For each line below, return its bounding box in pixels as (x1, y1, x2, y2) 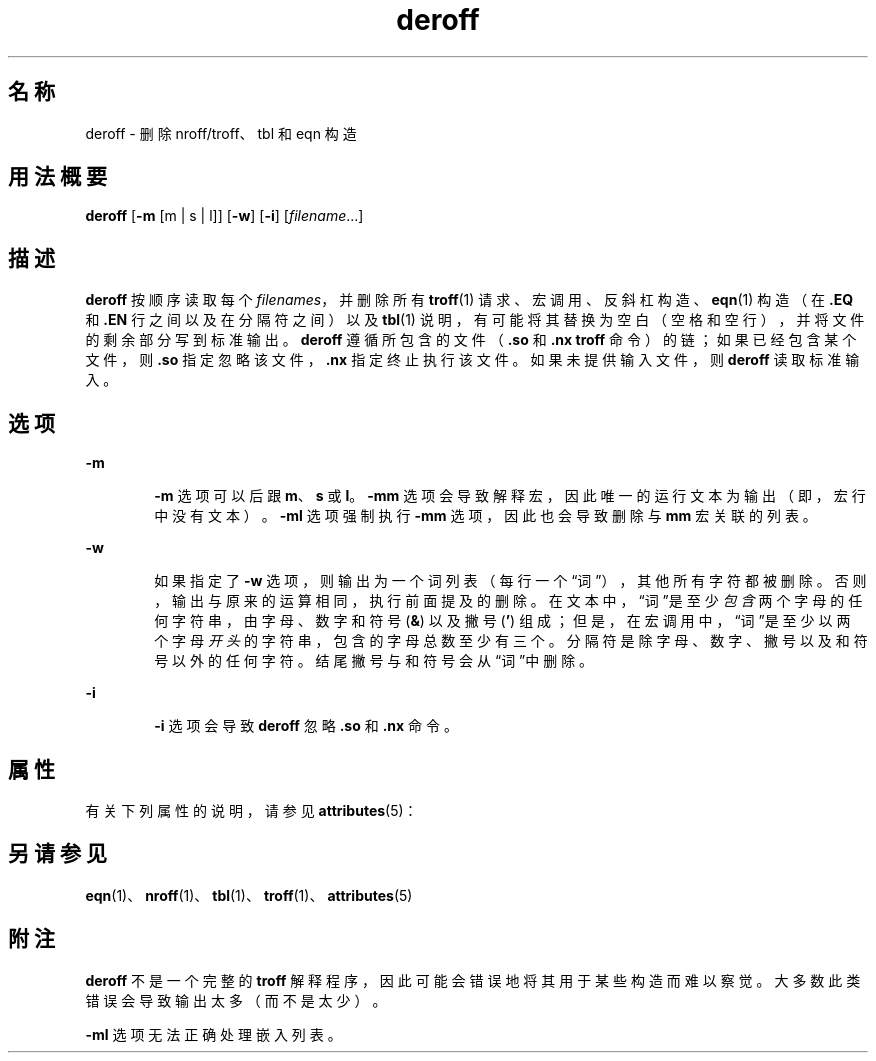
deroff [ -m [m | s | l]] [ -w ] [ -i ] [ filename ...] (85, 207, 364, 225)
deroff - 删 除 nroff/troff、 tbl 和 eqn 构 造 (85, 124, 357, 142)
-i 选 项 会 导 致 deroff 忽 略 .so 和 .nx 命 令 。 (154, 717, 458, 735)
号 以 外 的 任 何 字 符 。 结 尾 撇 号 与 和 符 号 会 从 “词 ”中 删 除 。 (154, 652, 594, 670)
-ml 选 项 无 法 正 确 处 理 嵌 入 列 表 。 (85, 1025, 342, 1043)
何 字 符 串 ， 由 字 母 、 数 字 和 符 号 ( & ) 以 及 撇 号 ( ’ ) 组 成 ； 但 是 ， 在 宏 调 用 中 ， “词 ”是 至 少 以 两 (154, 612, 851, 630)
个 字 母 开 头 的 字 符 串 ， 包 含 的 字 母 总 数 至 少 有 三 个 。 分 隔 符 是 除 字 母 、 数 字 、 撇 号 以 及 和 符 (154, 632, 868, 650)
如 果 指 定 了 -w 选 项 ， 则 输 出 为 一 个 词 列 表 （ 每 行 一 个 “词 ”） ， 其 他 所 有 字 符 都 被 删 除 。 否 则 (154, 572, 867, 590)
